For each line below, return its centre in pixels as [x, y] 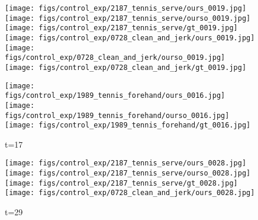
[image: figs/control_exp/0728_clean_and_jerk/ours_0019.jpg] [130, 38]
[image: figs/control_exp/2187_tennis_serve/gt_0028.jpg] [121, 183]
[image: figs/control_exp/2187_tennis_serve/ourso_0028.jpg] [128, 173]
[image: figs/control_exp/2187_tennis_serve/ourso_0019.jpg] [128, 18]
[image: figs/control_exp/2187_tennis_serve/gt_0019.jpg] [121, 28]
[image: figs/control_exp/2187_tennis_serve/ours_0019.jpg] [126, 8]
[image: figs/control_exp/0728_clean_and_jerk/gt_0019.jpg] [126, 67]
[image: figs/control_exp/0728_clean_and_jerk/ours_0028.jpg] [130, 193]
